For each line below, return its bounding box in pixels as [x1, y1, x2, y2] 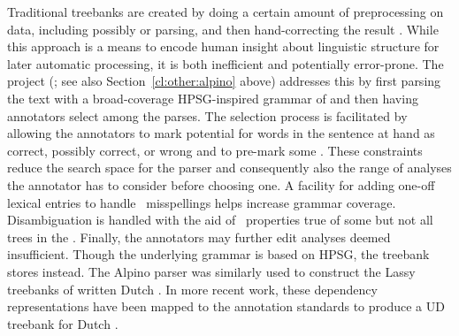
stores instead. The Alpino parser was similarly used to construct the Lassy [7, 262, 416, 280]
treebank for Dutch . [7, 314, 119, 332]
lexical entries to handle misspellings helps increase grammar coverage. [7, 193, 396, 211]
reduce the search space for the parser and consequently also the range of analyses [7, 158, 452, 177]
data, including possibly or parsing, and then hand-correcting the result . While [7, 19, 439, 38]
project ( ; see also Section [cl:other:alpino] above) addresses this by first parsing [7, 72, 441, 90]
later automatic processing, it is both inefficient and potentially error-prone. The [7, 54, 444, 73]
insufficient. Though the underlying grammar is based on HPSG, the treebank [7, 245, 430, 263]
